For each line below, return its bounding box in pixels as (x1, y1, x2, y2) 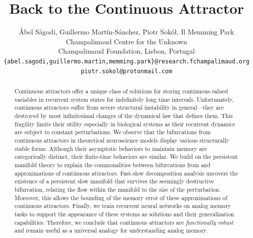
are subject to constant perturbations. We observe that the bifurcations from (14, 128, 211, 136)
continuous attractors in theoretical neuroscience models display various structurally (14, 136, 229, 144)
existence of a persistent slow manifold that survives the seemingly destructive (14, 177, 214, 185)
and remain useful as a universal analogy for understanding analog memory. (14, 226, 208, 235)
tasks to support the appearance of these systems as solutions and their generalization (14, 209, 234, 218)
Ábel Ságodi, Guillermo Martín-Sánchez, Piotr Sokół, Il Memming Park (19, 27, 234, 37)
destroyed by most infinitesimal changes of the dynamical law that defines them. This (14, 111, 233, 119)
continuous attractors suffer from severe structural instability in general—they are (14, 103, 224, 112)
